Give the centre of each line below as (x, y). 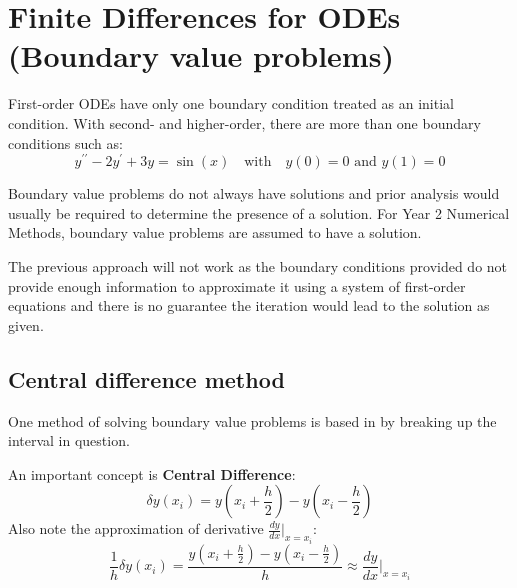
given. (26, 324)
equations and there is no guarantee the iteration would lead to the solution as (249, 305)
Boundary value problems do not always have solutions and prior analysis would (254, 193)
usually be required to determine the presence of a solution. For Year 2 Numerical (259, 212)
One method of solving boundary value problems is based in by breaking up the (252, 420)
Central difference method (146, 378)
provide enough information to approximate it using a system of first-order (237, 285)
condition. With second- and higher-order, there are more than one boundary (244, 122)
